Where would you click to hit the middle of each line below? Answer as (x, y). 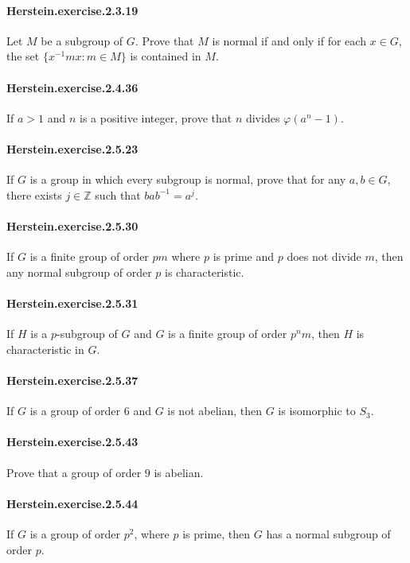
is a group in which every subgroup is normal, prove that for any (188, 179)
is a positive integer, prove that (156, 117)
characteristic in (45, 349)
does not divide (324, 256)
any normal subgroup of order (79, 272)
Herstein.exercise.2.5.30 (72, 225)
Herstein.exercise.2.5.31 (72, 303)
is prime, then (217, 533)
